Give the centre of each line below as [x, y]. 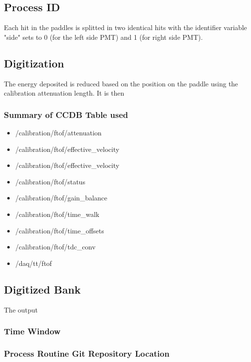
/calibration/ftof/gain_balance [61, 198]
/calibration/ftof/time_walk [57, 214]
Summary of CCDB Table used [66, 114]
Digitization [34, 63]
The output [21, 309]
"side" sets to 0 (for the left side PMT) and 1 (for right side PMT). [103, 37]
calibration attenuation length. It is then [64, 93]
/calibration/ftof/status [50, 181]
